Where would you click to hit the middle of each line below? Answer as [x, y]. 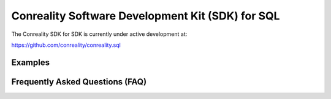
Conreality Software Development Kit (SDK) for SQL [146, 16]
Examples [31, 62]
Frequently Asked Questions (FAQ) [79, 82]
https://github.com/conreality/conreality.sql [66, 45]
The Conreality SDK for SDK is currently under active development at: [99, 34]
